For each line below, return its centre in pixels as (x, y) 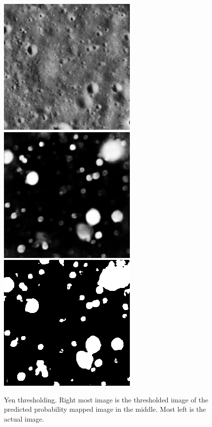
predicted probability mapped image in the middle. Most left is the (105, 409)
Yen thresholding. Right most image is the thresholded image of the (106, 399)
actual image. (24, 418)
